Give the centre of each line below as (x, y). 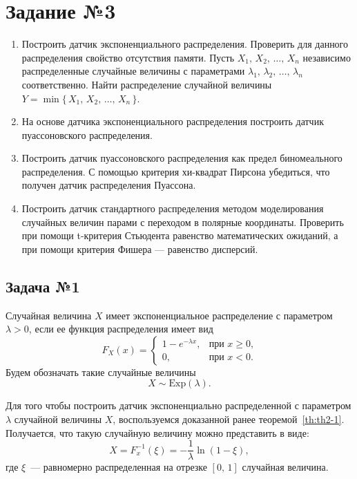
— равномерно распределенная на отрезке (119, 467)
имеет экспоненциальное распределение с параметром (219, 315)
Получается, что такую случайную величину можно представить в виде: (157, 432)
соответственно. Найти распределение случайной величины (147, 84)
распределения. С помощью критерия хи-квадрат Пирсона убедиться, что (176, 171)
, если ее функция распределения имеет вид (121, 329)
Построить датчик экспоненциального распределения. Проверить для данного (185, 44)
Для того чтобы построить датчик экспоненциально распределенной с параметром (178, 405)
